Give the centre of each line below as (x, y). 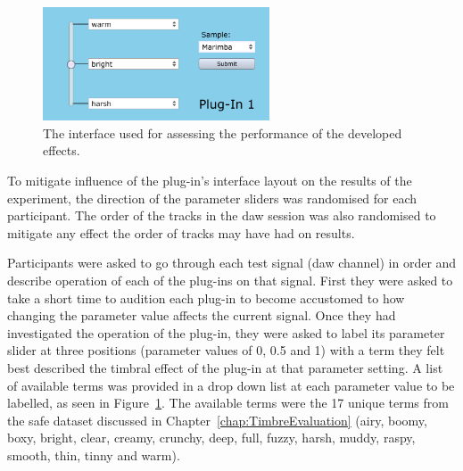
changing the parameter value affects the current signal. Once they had (202, 315)
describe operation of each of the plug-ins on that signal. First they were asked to (230, 280)
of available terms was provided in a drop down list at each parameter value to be (231, 385)
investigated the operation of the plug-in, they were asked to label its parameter (226, 332)
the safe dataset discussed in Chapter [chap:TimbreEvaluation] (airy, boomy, (217, 420)
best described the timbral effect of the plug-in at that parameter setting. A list (225, 367)
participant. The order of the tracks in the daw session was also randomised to (222, 215)
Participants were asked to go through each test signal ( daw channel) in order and (232, 263)
